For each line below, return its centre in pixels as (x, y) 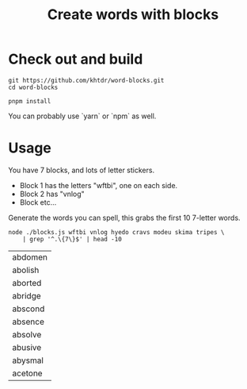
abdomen (30, 257)
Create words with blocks (133, 15)
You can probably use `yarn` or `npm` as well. (82, 116)
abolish (26, 270)
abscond (28, 309)
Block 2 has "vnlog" (52, 194)
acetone (27, 373)
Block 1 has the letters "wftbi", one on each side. (99, 185)
